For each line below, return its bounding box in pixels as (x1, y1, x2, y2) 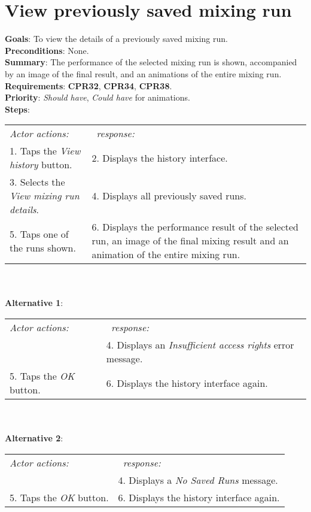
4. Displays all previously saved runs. (92, 189, 246, 203)
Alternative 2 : (5, 432, 63, 444)
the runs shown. (10, 240, 76, 255)
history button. (10, 157, 72, 172)
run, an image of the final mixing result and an (92, 234, 289, 248)
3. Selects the (10, 175, 65, 189)
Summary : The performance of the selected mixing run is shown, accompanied (5, 56, 297, 68)
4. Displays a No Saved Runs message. (118, 472, 278, 487)
